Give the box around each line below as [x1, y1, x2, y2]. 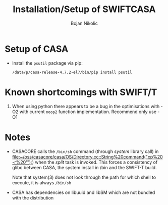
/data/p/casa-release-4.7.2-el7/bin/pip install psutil [12, 70, 132, 75]
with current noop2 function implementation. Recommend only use [19, 109, 157, 115]
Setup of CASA [5, 43, 69, 55]
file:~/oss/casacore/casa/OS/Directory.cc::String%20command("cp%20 [12, 153, 163, 160]
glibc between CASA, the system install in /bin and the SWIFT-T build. [12, 164, 157, 170]
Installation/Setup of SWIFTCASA [13, 4, 156, 15]
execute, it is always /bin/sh [12, 179, 72, 185]
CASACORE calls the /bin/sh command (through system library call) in [12, 148, 159, 155]
